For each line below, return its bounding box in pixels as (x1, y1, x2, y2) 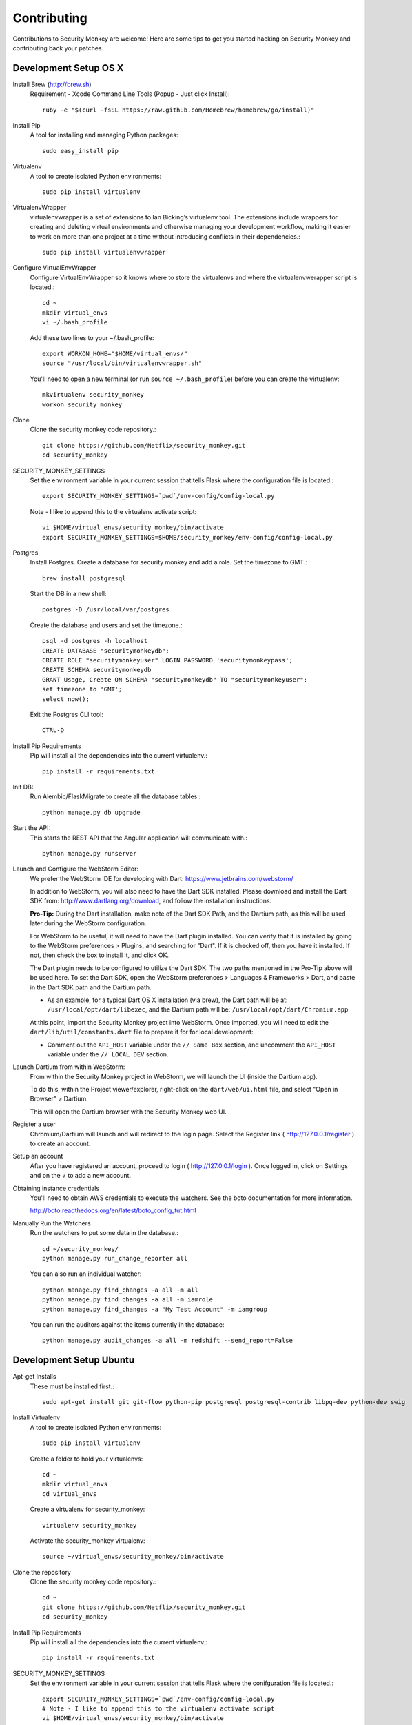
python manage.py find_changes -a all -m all (42, 1285, 199, 1294)
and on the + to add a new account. (30, 1172, 131, 1180)
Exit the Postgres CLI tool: (30, 710, 103, 718)
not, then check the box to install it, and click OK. (30, 951, 169, 959)
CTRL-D (42, 727, 65, 734)
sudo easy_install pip (42, 147, 119, 155)
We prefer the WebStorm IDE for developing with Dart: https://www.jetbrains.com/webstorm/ (30, 874, 293, 883)
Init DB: (12, 782, 34, 791)
